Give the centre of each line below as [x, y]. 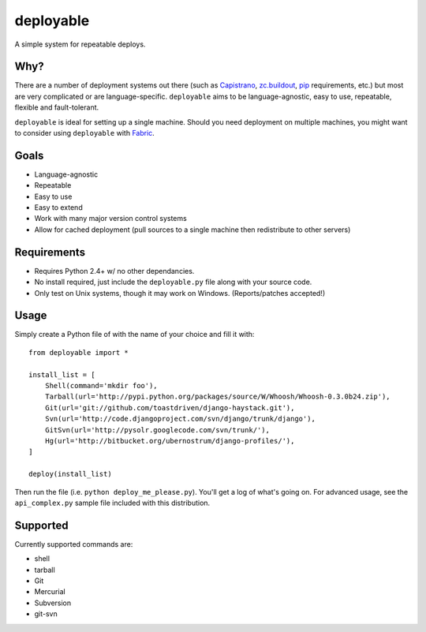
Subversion [53, 603]
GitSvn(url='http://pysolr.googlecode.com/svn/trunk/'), [157, 430]
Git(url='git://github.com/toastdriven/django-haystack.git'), [170, 408]
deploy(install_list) [70, 474]
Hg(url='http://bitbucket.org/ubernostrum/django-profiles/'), [170, 441]
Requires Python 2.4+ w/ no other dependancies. [114, 271]
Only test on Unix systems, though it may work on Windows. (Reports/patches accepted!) [180, 293]
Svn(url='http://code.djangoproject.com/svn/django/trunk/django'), [180, 419]
